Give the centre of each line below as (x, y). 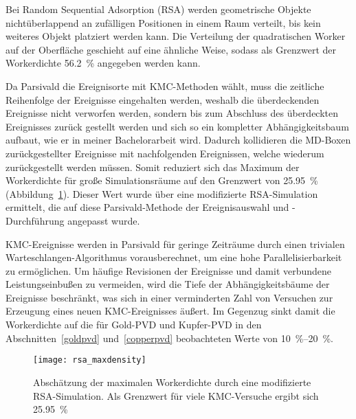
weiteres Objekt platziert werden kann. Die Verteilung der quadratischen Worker (176, 36)
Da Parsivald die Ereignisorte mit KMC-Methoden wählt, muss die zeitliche (165, 86)
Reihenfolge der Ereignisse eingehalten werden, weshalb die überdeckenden (163, 99)
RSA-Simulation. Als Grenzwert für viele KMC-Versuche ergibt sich (176, 395)
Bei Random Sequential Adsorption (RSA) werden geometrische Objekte (158, 9)
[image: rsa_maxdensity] (90, 360)
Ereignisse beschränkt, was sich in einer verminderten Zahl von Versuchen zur (169, 297)
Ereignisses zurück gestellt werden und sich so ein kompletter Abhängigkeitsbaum (177, 126)
